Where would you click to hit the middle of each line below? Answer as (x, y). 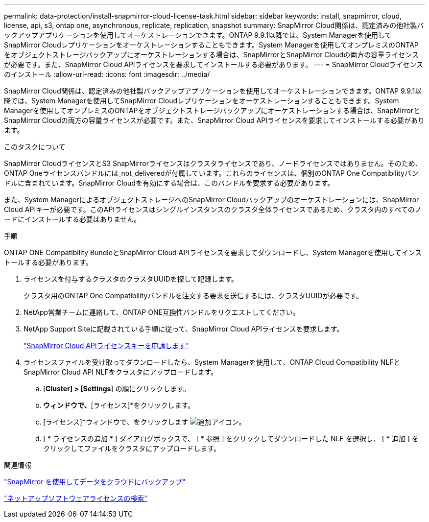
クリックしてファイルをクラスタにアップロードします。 (132, 448)
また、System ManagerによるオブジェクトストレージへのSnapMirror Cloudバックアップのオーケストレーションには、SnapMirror (212, 200)
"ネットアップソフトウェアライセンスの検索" (76, 498)
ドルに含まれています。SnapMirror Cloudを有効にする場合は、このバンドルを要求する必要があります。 (169, 183)
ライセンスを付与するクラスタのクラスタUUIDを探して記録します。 (131, 279)
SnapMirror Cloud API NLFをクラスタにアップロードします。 (120, 372)
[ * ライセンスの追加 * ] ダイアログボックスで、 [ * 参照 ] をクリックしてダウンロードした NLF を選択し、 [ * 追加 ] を (231, 439)
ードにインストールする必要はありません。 (72, 219)
